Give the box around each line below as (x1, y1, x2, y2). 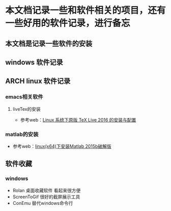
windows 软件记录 (5, 58, 64, 67)
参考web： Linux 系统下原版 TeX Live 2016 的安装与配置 (20, 116, 136, 123)
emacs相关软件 (5, 94, 43, 101)
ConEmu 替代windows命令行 (12, 200, 73, 206)
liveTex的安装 (12, 106, 41, 112)
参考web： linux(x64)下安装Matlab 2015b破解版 (12, 143, 112, 149)
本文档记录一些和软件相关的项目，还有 (5, 5, 166, 16)
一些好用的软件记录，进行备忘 (5, 17, 131, 29)
